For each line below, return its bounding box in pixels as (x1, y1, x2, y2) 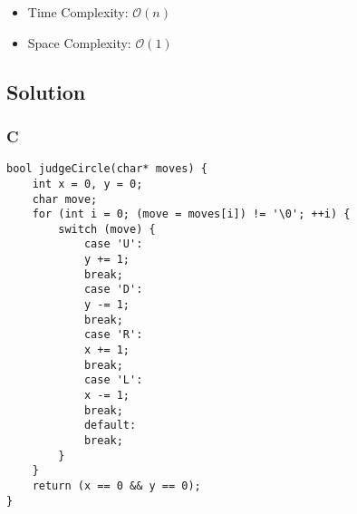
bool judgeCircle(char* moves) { (6, 162, 207, 176)
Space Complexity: (27, 33, 131, 52)
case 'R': (83, 328, 143, 342)
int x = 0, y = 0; (32, 177, 143, 190)
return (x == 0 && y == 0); (32, 479, 201, 492)
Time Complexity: (27, 3, 129, 21)
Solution (6, 77, 86, 105)
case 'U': (83, 238, 143, 251)
